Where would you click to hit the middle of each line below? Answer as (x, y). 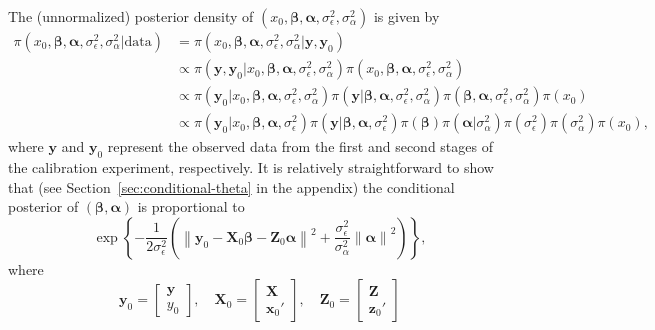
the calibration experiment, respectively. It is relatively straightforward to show (251, 166)
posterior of (43, 206)
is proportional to (191, 206)
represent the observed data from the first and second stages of (300, 146)
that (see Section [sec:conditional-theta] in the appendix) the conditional (231, 186)
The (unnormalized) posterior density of (131, 16)
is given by (406, 16)
